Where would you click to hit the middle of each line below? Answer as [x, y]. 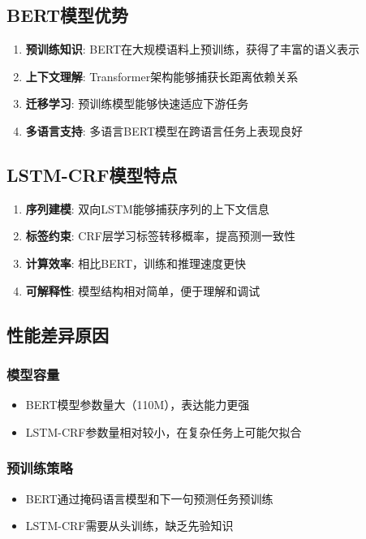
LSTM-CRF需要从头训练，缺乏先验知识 [129, 526]
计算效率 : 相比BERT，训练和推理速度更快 [136, 263]
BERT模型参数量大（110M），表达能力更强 [138, 405]
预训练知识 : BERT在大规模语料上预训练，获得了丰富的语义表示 [193, 49]
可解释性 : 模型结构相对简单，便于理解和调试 [143, 290]
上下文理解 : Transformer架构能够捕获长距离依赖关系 [162, 76]
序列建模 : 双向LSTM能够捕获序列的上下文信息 [147, 208]
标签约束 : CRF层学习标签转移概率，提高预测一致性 [160, 236]
